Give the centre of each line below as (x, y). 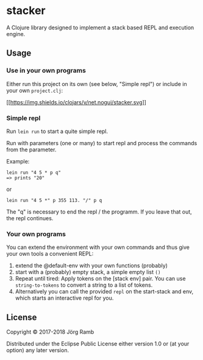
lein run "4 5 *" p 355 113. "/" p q (54, 200)
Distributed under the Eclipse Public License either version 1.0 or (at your (98, 344)
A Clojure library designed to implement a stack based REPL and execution (100, 27)
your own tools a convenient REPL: (50, 254)
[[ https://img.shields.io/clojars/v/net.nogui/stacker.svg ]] (76, 102)
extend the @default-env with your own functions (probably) (91, 265)
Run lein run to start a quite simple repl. (57, 131)
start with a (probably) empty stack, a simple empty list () (88, 272)
